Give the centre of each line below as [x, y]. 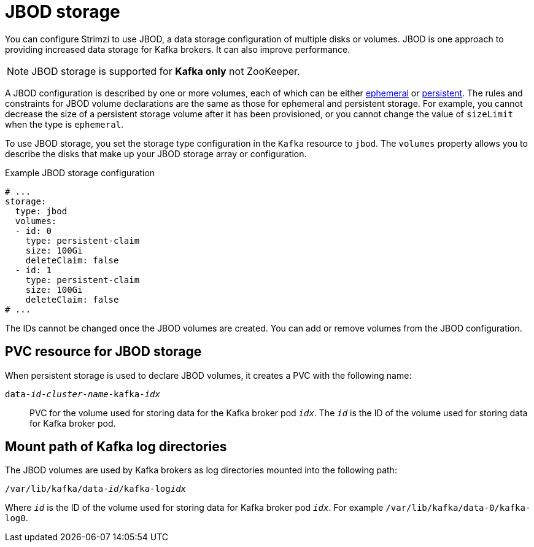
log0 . [17, 518]
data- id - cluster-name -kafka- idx [83, 394]
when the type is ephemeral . [64, 124]
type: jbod [41, 211]
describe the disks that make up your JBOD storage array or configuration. [156, 153]
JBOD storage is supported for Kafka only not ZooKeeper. [166, 71]
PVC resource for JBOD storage [103, 352]
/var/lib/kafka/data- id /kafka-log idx [96, 489]
